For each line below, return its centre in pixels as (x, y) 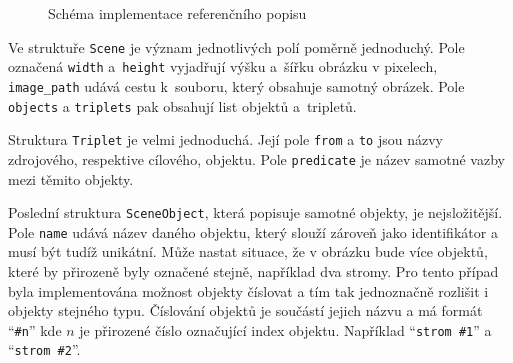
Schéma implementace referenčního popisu (177, 13)
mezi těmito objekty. (71, 178)
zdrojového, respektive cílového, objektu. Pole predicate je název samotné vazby (256, 158)
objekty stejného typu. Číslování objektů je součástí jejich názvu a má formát (245, 310)
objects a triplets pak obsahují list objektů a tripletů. (182, 105)
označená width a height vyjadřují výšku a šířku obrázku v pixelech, (223, 66)
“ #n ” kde (35, 329)
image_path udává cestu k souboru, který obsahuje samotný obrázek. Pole (236, 85)
